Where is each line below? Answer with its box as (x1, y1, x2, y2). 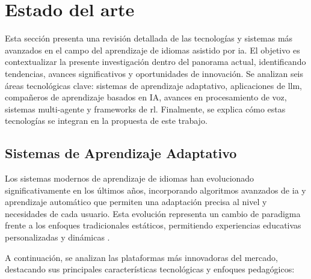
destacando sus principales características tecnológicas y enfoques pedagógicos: (5, 263, 295, 275)
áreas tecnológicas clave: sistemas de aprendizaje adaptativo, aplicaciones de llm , (5, 79, 303, 91)
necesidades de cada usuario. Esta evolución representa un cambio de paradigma (5, 207, 301, 219)
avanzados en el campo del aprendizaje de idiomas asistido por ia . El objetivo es (5, 43, 300, 56)
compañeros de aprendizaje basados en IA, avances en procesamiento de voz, (5, 91, 287, 103)
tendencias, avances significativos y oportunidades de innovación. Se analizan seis (5, 67, 304, 79)
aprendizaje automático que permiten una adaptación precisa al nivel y (5, 195, 267, 208)
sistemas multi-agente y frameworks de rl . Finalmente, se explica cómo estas (5, 102, 286, 115)
